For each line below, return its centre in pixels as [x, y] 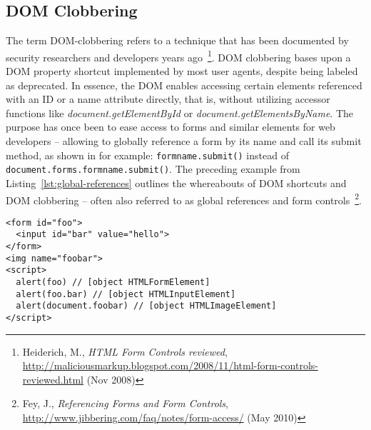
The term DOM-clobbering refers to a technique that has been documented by [177, 40]
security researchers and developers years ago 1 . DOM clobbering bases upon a [178, 56]
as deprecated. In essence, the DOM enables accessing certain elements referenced [184, 85]
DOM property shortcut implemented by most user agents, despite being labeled [182, 71]
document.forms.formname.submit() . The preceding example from [153, 169]
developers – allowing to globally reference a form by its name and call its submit [184, 141]
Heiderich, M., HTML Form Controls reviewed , [125, 351]
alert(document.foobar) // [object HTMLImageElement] [146, 306]
